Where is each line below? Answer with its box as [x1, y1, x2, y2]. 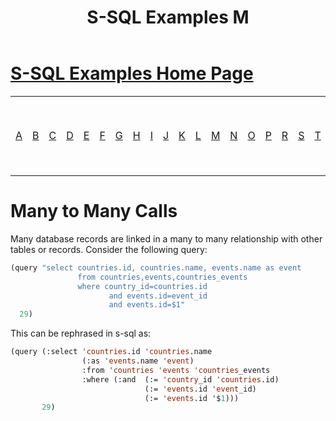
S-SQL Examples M [86, 6, 250, 29]
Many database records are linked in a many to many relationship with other [10, 232, 323, 245]
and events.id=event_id [108, 291, 208, 301]
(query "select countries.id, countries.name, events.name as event [10, 262, 302, 273]
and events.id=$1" [108, 300, 186, 310]
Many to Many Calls [10, 200, 178, 223]
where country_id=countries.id [77, 281, 208, 291]
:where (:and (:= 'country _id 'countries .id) [81, 374, 280, 385]
